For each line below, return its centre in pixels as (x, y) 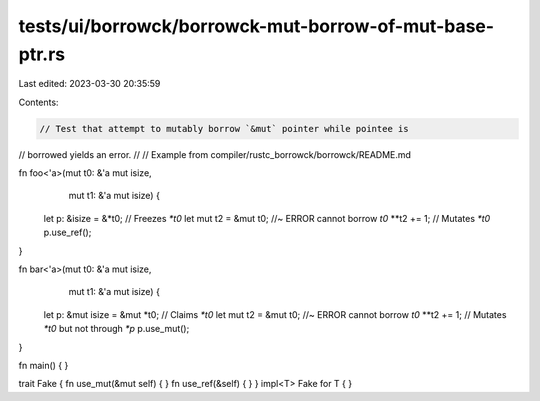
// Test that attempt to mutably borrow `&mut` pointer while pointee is (224, 128)
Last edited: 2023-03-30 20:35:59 (89, 84)
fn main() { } (43, 365)
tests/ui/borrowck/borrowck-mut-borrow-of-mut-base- (256, 26)
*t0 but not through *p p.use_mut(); (116, 329)
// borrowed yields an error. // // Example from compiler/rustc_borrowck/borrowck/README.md (215, 154)
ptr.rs (41, 54)
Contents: (38, 102)
